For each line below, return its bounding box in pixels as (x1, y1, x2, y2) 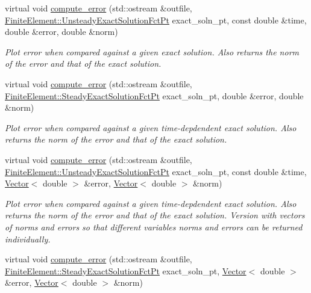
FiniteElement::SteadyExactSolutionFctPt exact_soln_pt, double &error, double (5, 89, 304, 102)
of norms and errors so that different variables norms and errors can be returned (5, 220, 303, 233)
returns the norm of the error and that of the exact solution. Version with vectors (5, 209, 305, 221)
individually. (5, 232, 51, 245)
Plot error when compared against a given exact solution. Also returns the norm (5, 45, 299, 58)
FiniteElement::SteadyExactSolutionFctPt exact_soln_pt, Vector (5, 264, 247, 277)
